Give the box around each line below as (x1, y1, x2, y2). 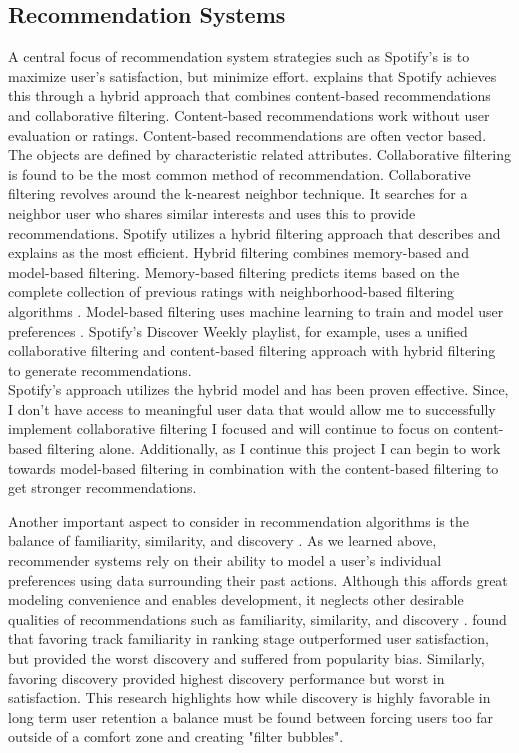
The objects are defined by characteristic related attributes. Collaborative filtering (8, 144, 511, 165)
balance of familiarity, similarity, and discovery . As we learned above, (8, 530, 437, 551)
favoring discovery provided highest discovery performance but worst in (8, 667, 445, 688)
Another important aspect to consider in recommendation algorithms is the (8, 510, 469, 531)
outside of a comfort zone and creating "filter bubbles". (8, 726, 344, 747)
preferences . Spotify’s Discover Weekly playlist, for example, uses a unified (8, 320, 468, 341)
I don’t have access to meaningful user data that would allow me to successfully (8, 398, 496, 419)
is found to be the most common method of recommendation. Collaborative (8, 163, 471, 184)
